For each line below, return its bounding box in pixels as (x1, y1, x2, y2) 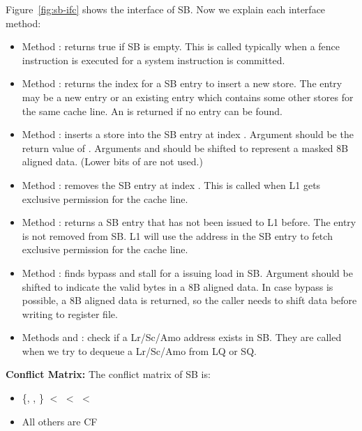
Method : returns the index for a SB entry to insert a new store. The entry (22, 76, 342, 91)
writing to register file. (22, 306, 118, 321)
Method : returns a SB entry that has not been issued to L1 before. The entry (22, 215, 356, 229)
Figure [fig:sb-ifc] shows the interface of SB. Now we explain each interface (6, 2, 326, 16)
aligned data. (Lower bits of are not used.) (22, 154, 203, 169)
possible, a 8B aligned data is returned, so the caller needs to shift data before (22, 293, 357, 308)
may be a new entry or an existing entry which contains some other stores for (22, 89, 354, 104)
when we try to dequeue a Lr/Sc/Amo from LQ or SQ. (22, 343, 257, 358)
